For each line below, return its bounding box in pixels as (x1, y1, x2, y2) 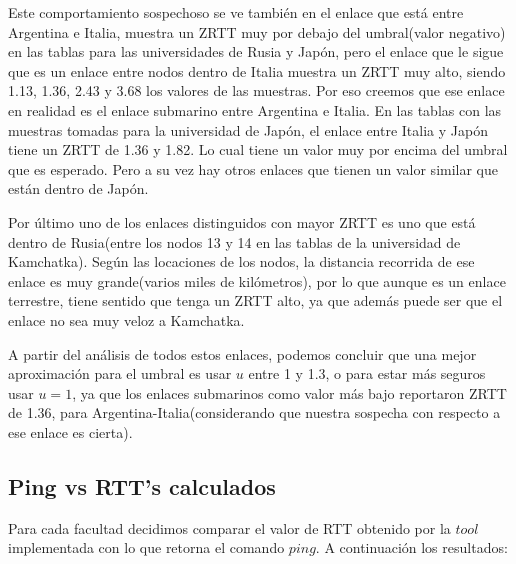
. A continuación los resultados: (315, 537, 508, 558)
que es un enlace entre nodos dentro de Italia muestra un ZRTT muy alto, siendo (8, 60, 506, 81)
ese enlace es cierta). (8, 421, 133, 442)
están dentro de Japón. (8, 178, 149, 199)
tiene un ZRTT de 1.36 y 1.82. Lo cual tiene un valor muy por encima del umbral (8, 139, 508, 160)
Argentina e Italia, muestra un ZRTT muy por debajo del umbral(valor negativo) (8, 21, 506, 42)
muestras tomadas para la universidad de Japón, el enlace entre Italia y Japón (8, 119, 488, 140)
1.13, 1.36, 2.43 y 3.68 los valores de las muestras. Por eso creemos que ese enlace (8, 80, 505, 101)
